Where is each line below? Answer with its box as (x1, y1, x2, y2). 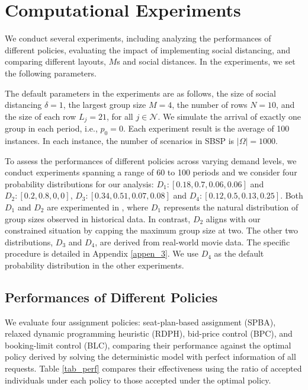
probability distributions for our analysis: (5, 177, 154, 190)
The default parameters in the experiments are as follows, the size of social (5, 87, 276, 99)
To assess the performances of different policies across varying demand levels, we (5, 154, 297, 167)
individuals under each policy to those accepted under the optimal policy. (5, 373, 271, 386)
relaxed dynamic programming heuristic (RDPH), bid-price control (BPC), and (5, 327, 293, 340)
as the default (214, 247, 264, 260)
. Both (280, 189, 303, 202)
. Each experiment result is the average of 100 (123, 122, 290, 135)
